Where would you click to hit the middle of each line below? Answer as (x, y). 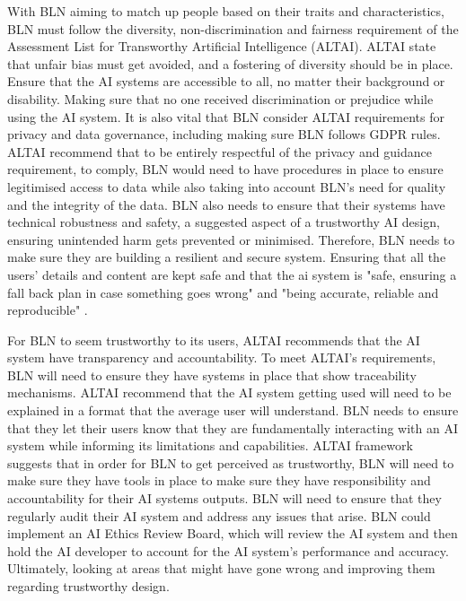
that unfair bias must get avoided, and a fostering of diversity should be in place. (230, 63)
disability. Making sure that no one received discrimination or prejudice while (220, 98)
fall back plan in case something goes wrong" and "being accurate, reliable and (223, 292)
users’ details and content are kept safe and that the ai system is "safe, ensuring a (232, 274)
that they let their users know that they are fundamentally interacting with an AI (233, 427)
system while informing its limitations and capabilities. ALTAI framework (210, 445)
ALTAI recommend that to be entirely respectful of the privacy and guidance (220, 151)
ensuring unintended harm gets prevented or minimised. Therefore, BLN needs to (231, 239)
